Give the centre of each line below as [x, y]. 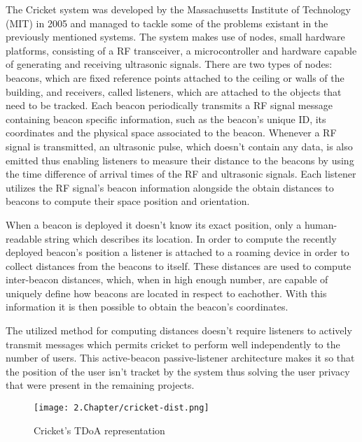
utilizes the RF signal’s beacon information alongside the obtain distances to [170, 187]
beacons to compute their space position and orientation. [128, 201]
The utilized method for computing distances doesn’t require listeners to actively [179, 330]
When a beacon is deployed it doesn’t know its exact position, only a [154, 224]
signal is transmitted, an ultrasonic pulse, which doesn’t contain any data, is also [179, 146]
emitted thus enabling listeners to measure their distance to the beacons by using [180, 160]
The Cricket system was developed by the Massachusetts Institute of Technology [178, 9]
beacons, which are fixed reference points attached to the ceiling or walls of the [175, 77]
